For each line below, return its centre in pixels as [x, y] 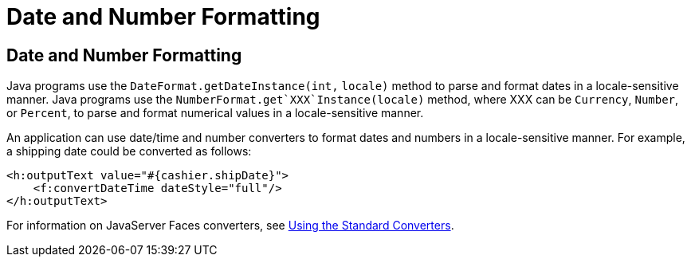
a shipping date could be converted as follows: [129, 151]
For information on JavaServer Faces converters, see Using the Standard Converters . [230, 226]
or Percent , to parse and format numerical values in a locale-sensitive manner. [215, 113]
